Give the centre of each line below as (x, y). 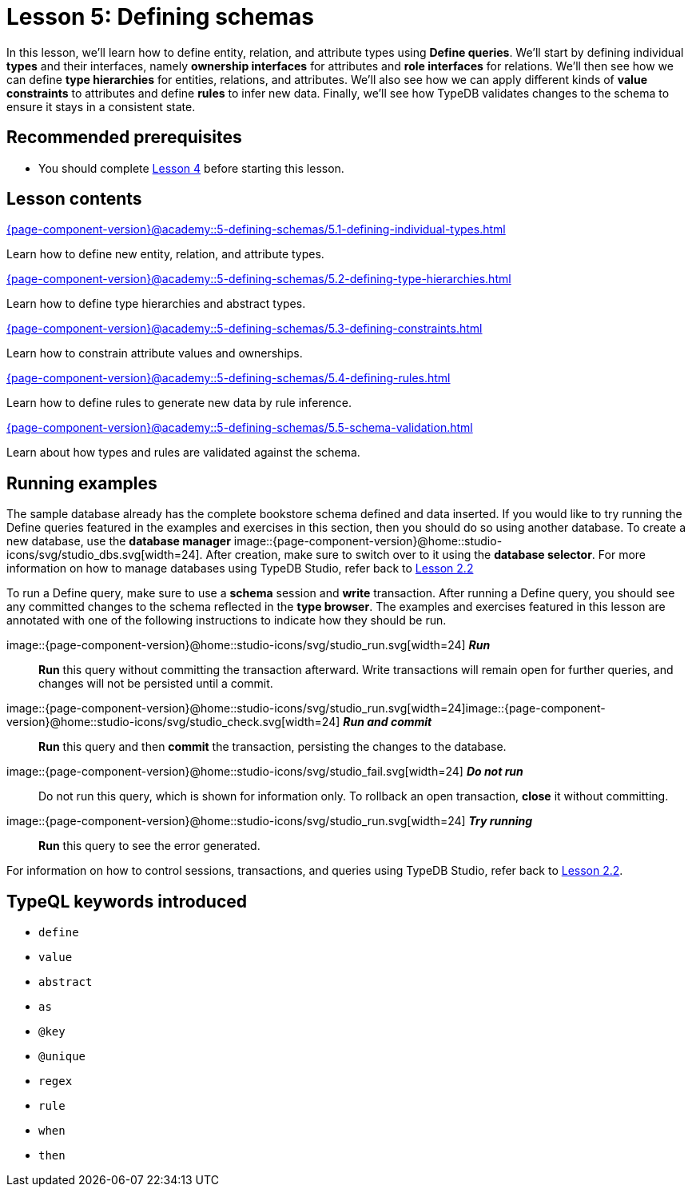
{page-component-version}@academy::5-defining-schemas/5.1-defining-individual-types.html (256, 229)
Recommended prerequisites (124, 138)
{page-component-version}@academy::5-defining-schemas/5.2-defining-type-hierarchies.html (259, 279)
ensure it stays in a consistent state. (101, 106)
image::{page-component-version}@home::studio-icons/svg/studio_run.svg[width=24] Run (249, 645)
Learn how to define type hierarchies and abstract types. (156, 304)
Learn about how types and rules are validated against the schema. (183, 453)
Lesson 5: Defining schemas (160, 17)
